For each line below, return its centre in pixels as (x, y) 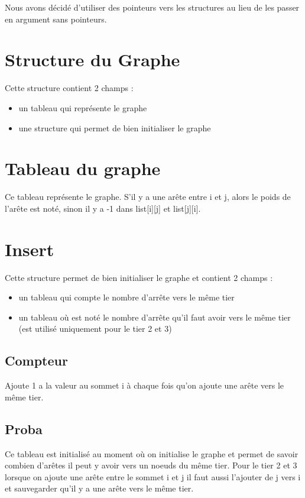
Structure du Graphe (93, 59)
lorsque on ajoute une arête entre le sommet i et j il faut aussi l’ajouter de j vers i (153, 476)
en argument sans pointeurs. (56, 19)
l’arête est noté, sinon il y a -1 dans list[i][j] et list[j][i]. (103, 208)
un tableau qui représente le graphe (83, 107)
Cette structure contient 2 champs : (69, 88)
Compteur (36, 360)
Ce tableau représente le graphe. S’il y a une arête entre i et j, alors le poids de (148, 197)
